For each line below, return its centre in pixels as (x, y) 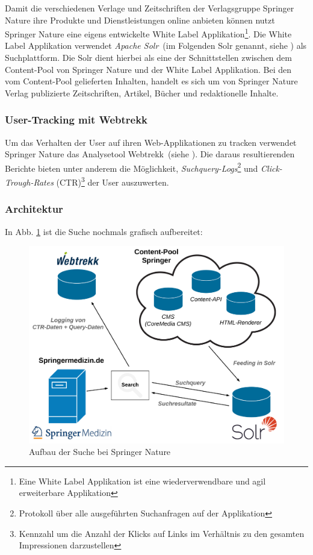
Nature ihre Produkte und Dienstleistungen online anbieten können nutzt (140, 20)
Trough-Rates (29, 182)
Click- (271, 168)
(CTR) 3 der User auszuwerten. (113, 181)
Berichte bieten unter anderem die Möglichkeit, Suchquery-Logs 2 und (132, 167)
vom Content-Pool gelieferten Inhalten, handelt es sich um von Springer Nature (151, 81)
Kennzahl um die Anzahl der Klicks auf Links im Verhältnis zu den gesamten (162, 533)
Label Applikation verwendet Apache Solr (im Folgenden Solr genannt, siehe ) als (156, 45)
